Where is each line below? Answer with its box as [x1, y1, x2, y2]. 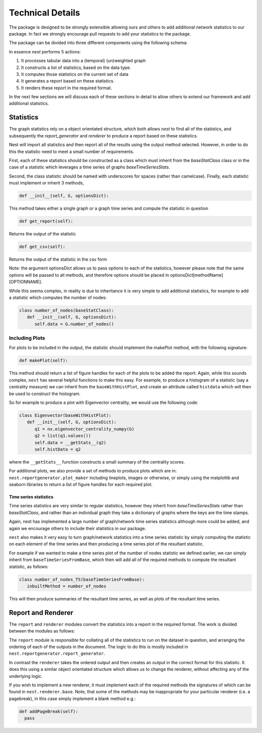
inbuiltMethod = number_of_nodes [27, 583, 107, 589]
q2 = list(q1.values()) [34, 433, 91, 439]
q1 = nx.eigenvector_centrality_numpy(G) [34, 426, 134, 432]
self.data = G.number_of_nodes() [34, 321, 114, 327]
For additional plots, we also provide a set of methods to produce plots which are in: [9, 468, 177, 474]
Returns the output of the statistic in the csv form [9, 256, 107, 262]
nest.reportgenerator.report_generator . [9, 650, 105, 656]
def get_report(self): [19, 218, 73, 224]
